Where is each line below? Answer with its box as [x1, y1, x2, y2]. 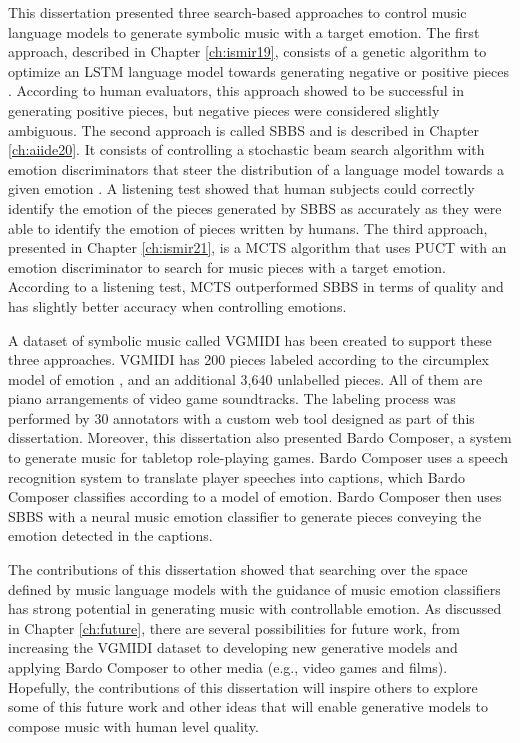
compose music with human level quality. [8, 715, 259, 736]
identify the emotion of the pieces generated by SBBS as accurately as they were [8, 197, 502, 218]
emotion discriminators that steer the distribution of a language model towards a [8, 158, 505, 179]
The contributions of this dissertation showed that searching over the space [8, 559, 468, 580]
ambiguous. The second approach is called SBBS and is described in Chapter [8, 119, 480, 140]
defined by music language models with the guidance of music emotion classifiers [8, 578, 501, 599]
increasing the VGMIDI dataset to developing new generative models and [8, 637, 458, 658]
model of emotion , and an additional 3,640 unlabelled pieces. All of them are [8, 368, 483, 389]
